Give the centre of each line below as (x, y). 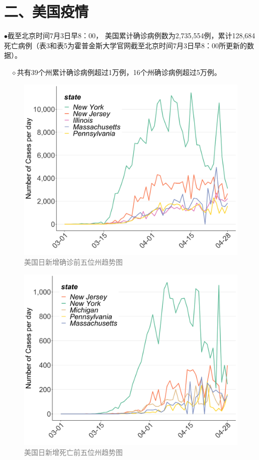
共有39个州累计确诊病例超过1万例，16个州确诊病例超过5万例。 (119, 72)
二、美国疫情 (47, 11)
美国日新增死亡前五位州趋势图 (73, 452)
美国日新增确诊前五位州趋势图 (73, 262)
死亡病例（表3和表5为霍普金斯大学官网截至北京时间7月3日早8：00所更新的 (125, 45)
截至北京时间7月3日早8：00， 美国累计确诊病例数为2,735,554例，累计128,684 (132, 35)
